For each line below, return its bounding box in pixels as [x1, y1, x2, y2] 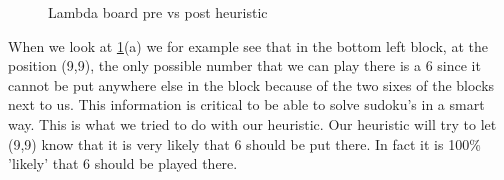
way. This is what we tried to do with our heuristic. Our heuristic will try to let [8, 113, 497, 134]
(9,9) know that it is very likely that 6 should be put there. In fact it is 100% [8, 133, 481, 154]
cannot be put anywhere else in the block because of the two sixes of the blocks [8, 74, 495, 95]
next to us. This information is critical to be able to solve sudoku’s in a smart [8, 94, 485, 115]
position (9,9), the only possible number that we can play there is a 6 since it [8, 55, 481, 76]
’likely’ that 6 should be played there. [8, 153, 238, 174]
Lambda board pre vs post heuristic [48, 2, 268, 22]
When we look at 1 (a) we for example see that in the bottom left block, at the [8, 35, 488, 56]
